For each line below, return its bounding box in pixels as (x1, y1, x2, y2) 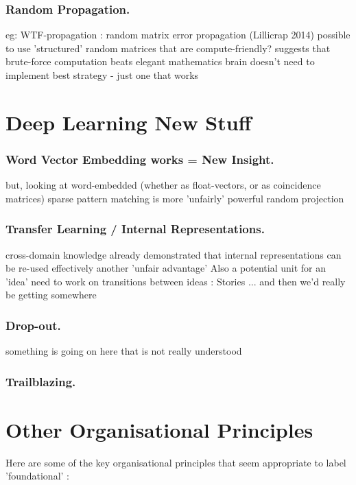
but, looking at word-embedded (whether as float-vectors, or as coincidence (5, 178, 321, 192)
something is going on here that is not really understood (5, 344, 242, 358)
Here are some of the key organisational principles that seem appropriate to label (5, 455, 346, 469)
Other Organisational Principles (5, 415, 313, 443)
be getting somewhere (5, 287, 97, 302)
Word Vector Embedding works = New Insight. (5, 150, 274, 167)
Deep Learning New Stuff (5, 108, 252, 136)
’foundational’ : (5, 469, 69, 483)
